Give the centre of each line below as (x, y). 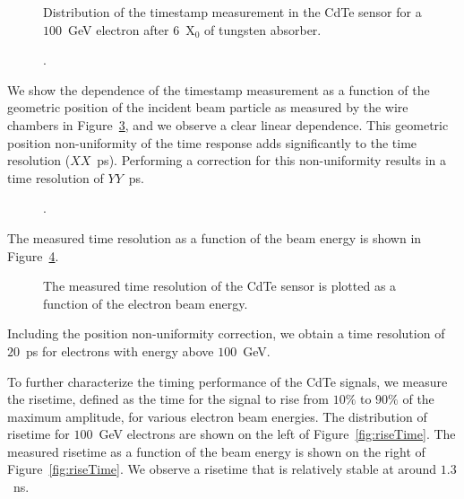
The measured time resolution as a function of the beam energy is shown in (215, 237)
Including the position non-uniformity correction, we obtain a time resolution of (226, 333)
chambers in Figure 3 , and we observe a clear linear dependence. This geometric (228, 124)
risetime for (39, 434)
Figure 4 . (33, 255)
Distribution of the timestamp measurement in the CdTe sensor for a (232, 12)
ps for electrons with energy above (120, 350)
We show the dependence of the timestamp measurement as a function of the (219, 89)
